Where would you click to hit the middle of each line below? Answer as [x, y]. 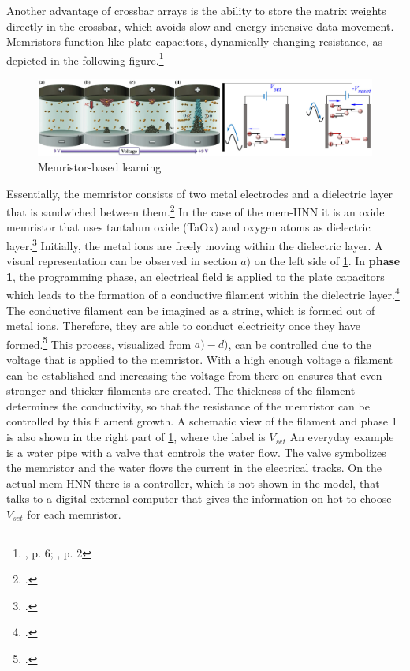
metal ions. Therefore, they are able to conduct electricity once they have [183, 326]
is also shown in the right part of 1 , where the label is [136, 437]
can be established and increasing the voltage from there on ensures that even [194, 375]
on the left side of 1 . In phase [327, 261]
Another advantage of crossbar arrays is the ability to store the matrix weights [196, 10]
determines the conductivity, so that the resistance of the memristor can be [188, 405]
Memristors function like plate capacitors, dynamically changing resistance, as [195, 41]
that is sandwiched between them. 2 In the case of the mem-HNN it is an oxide [196, 210]
